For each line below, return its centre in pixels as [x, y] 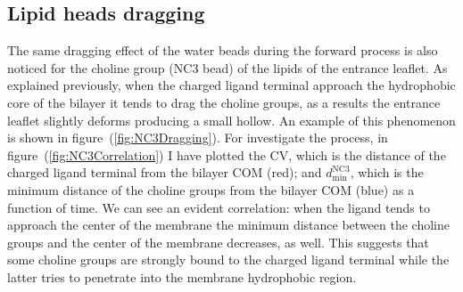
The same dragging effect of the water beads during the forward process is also [223, 50]
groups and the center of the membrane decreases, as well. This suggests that [218, 242]
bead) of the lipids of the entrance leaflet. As [325, 67]
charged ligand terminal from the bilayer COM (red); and [165, 172]
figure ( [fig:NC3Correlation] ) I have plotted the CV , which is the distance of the [227, 154]
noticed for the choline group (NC [100, 67]
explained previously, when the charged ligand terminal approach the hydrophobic [231, 85]
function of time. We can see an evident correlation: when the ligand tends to [219, 207]
